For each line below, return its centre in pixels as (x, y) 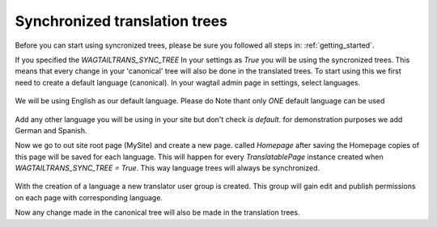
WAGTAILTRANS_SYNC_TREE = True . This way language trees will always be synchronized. (168, 168)
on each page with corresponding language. (89, 197)
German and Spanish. (51, 130)
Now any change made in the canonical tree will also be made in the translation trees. (157, 212)
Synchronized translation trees (121, 21)
